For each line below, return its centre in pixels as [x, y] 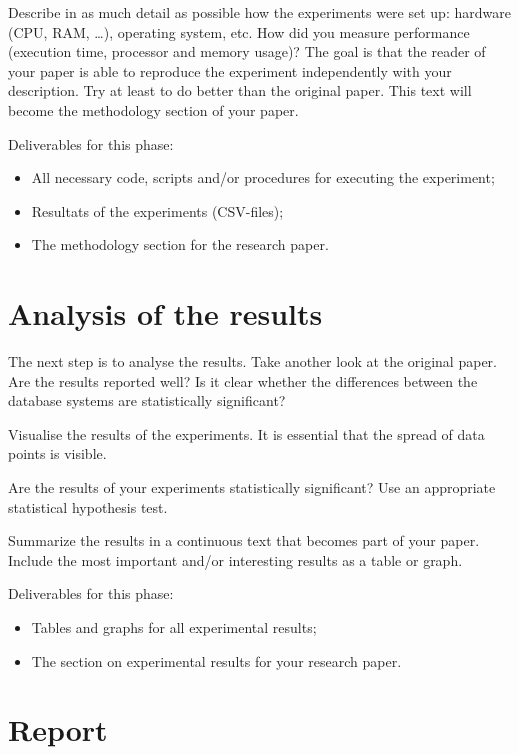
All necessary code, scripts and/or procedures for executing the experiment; [263, 177]
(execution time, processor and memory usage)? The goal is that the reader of [247, 51]
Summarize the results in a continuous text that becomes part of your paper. [244, 540]
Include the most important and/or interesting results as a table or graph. [235, 559]
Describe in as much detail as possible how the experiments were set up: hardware [259, 12]
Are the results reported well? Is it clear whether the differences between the [243, 380]
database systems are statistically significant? [147, 400]
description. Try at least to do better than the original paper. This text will [240, 90]
